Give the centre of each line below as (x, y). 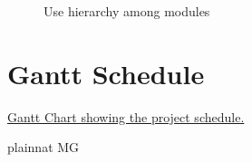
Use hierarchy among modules (127, 11)
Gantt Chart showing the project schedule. (126, 116)
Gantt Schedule (106, 73)
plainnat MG (44, 147)
